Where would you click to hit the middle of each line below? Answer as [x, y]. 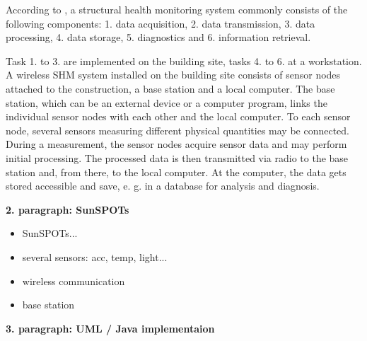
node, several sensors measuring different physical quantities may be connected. [177, 130]
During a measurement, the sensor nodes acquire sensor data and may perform [176, 144]
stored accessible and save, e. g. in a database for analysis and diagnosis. [163, 186]
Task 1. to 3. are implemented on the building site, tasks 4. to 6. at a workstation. [184, 60]
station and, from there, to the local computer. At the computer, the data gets [176, 172]
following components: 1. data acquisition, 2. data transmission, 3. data [161, 23]
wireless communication [74, 281]
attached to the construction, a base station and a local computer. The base [170, 88]
